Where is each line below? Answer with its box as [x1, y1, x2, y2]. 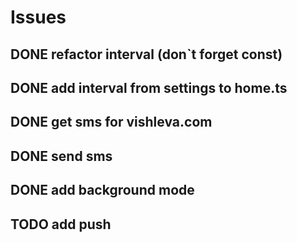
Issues [10, 6, 67, 29]
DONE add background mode [10, 182, 195, 199]
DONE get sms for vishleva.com [10, 114, 213, 131]
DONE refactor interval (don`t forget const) [10, 46, 283, 63]
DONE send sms [10, 147, 113, 165]
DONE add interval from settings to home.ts [10, 79, 288, 96]
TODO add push [10, 216, 112, 233]
